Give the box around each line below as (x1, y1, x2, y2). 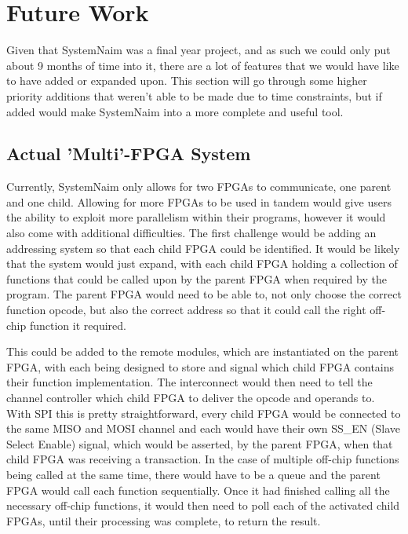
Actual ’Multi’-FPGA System (6, 141, 251, 166)
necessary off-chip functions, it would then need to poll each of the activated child (6, 497, 400, 514)
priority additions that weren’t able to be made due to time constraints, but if (6, 87, 382, 104)
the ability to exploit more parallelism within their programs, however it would (6, 209, 386, 225)
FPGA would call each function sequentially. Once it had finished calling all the (6, 481, 390, 498)
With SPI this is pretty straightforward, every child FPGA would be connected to (6, 404, 401, 421)
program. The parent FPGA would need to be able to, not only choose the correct (6, 286, 402, 302)
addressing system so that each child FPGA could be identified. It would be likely (6, 240, 400, 256)
